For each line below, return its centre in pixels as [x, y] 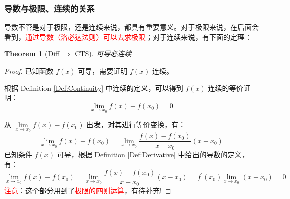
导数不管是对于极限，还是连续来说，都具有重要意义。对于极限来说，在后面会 [131, 27]
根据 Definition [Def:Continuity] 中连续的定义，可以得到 [94, 87]
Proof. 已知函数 [29, 71]
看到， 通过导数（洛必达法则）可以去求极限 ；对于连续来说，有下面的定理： [128, 37]
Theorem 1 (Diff [32, 54]
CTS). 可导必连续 [103, 54]
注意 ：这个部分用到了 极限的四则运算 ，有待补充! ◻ [88, 191]
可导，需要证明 [103, 71]
